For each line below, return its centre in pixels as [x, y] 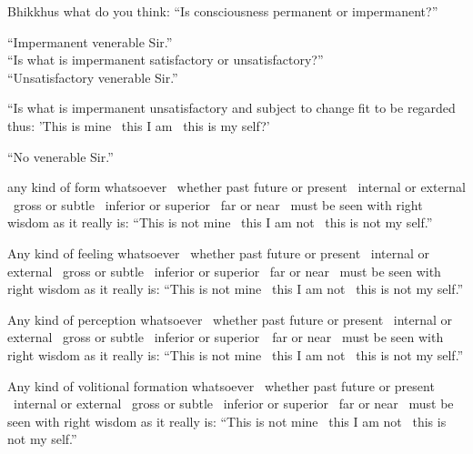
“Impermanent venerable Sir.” [90, 41]
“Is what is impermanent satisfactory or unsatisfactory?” [166, 60]
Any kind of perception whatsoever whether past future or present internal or [230, 319]
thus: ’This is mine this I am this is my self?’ [139, 125]
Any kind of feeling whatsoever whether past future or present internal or [219, 252]
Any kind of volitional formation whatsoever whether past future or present [221, 385]
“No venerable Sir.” [60, 156]
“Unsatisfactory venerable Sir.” [93, 77]
